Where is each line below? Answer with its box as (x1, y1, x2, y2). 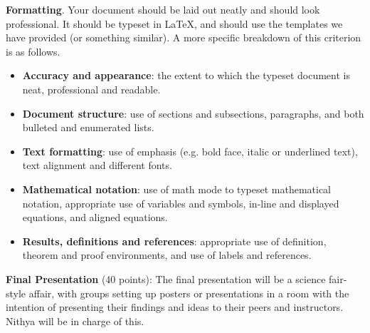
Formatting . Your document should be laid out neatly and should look (6, 2, 320, 16)
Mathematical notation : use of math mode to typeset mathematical (22, 181, 332, 196)
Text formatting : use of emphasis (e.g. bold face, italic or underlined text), (22, 143, 358, 158)
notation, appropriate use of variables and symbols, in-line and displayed (22, 195, 339, 210)
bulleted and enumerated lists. (22, 120, 154, 135)
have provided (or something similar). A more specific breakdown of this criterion (6, 30, 361, 45)
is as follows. (6, 43, 60, 58)
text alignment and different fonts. (22, 158, 172, 173)
